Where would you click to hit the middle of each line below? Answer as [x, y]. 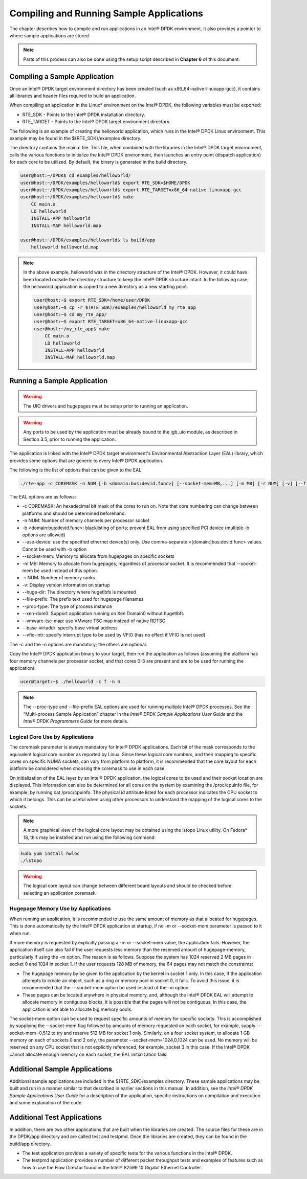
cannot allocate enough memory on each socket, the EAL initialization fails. [89, 1054]
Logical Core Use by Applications [52, 737]
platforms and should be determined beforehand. [74, 513]
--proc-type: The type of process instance [67, 606]
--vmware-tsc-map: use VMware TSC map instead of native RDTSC [94, 621]
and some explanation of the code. [46, 1102]
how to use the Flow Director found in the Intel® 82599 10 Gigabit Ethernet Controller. [112, 1167]
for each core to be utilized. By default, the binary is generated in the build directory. [98, 162]
